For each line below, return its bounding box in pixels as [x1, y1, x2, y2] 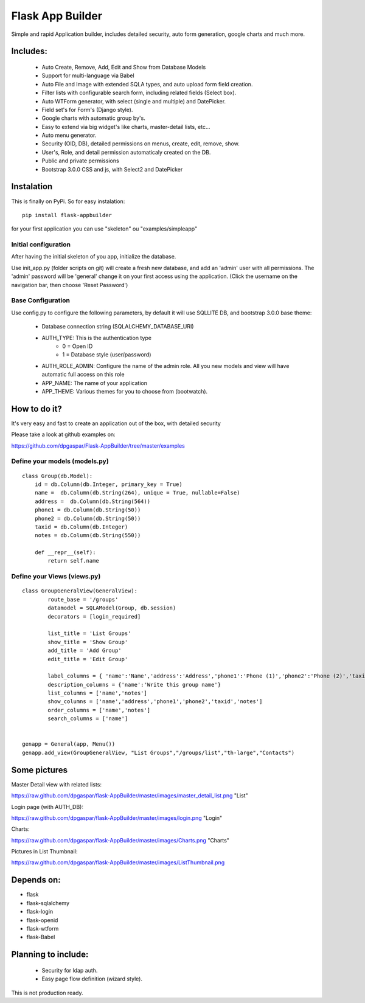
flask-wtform [26, 925, 59, 932]
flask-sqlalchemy [26, 899, 70, 906]
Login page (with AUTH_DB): [11, 803, 84, 810]
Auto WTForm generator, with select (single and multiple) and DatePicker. [41, 97, 226, 105]
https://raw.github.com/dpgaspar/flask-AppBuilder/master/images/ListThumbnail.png [11, 859, 225, 866]
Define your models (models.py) [11, 457, 109, 465]
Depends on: [11, 875, 61, 885]
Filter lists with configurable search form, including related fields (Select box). [41, 89, 237, 97]
